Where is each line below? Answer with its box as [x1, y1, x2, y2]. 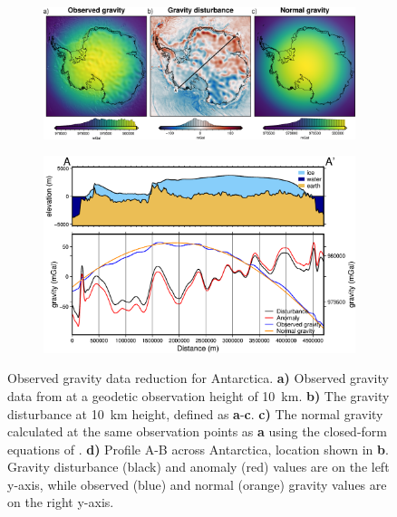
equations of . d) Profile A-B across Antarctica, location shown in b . [7, 439, 389, 458]
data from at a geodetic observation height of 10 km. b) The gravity [7, 386, 390, 405]
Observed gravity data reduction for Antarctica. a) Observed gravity [7, 369, 389, 388]
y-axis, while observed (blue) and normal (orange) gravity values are [7, 474, 387, 493]
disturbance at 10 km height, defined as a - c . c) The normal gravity [7, 404, 383, 423]
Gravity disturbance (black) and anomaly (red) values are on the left [7, 457, 390, 476]
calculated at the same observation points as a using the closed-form [7, 422, 388, 441]
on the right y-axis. [7, 493, 114, 512]
